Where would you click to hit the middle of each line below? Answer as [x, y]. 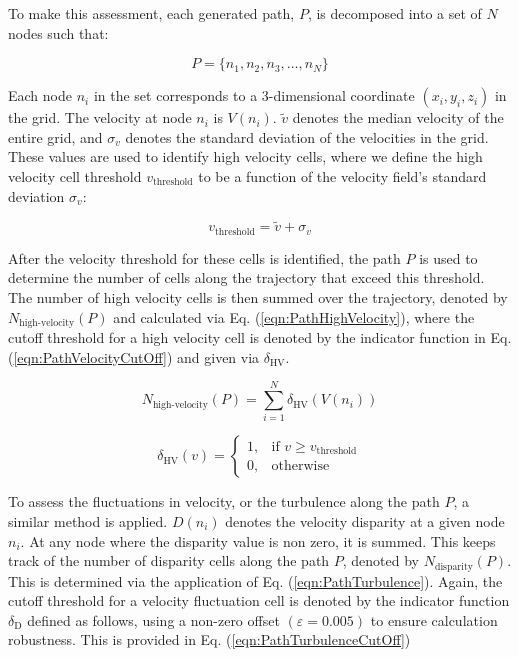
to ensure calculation [434, 619]
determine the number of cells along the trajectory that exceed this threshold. [246, 277]
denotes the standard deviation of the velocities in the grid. [307, 136]
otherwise [300, 466]
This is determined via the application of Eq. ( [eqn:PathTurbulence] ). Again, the [255, 580]
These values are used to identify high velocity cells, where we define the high [245, 156]
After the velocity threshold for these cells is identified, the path [204, 257]
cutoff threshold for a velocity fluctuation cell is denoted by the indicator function [259, 600]
